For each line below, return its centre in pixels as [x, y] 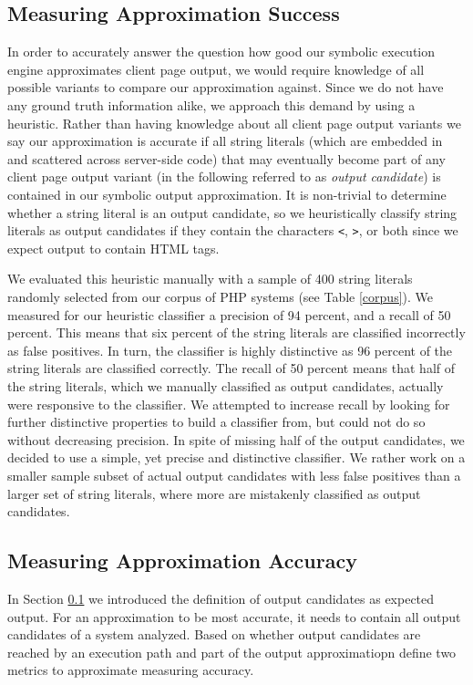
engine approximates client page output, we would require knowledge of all [216, 69]
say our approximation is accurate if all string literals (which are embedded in [225, 141]
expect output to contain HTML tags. [113, 248]
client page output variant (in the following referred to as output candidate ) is [224, 176]
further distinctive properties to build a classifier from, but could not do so [216, 422]
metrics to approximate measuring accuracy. [131, 670]
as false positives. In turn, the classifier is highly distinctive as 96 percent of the [230, 350]
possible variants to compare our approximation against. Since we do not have [226, 87]
